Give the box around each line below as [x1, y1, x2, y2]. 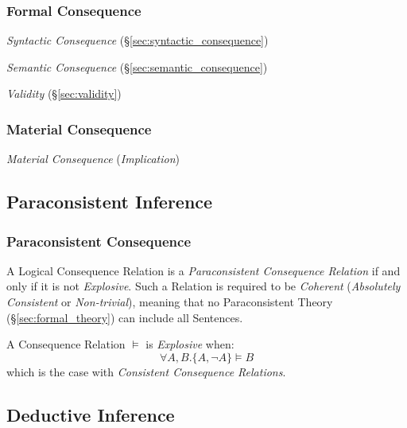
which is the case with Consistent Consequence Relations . [6, 363, 286, 379]
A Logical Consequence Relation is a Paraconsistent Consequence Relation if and [6, 262, 401, 278]
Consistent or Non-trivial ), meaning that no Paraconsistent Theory [6, 294, 333, 309]
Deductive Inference [6, 402, 175, 426]
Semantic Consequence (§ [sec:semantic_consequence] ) [6, 58, 268, 75]
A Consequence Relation [6, 336, 126, 352]
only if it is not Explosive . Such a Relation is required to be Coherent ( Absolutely [6, 278, 401, 294]
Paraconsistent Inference [6, 189, 213, 214]
